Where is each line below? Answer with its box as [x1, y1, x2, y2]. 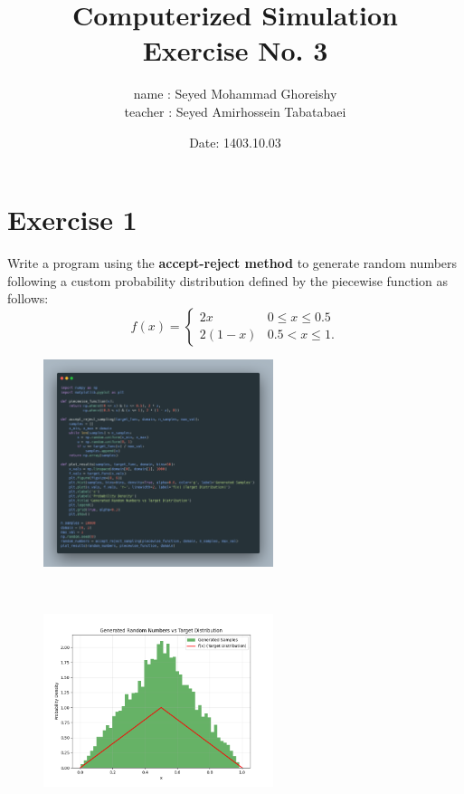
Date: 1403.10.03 [189, 132, 281, 151]
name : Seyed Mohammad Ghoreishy [133, 84, 337, 103]
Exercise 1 [7, 201, 137, 238]
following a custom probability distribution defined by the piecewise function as [7, 271, 448, 290]
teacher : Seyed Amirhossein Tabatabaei [124, 101, 346, 120]
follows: [7, 289, 49, 308]
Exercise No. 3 [142, 32, 328, 69]
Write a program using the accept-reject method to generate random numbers [7, 254, 458, 273]
